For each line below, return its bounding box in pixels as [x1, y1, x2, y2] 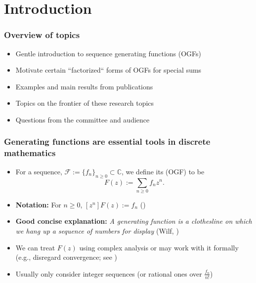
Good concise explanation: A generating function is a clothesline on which [15, 216, 252, 226]
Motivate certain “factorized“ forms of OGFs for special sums [15, 65, 202, 75]
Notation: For [15, 199, 61, 209]
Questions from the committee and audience [15, 114, 150, 124]
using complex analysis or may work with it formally [79, 242, 239, 252]
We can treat [15, 242, 55, 252]
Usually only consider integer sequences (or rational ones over [15, 268, 202, 279]
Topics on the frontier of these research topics [15, 98, 154, 108]
